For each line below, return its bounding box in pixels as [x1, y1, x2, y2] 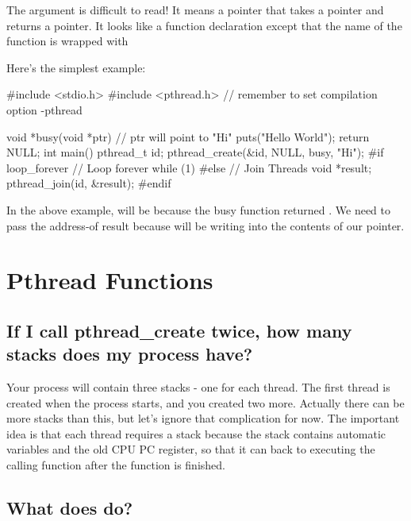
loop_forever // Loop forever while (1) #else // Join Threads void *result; [6, 159, 372, 176]
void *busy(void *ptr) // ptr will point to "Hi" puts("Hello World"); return [6, 128, 370, 145]
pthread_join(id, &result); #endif [6, 175, 171, 191]
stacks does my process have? [6, 342, 253, 366]
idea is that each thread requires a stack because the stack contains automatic [6, 425, 386, 442]
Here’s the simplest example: [6, 59, 146, 75]
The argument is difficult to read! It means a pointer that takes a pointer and [6, 2, 384, 17]
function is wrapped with [6, 33, 129, 49]
